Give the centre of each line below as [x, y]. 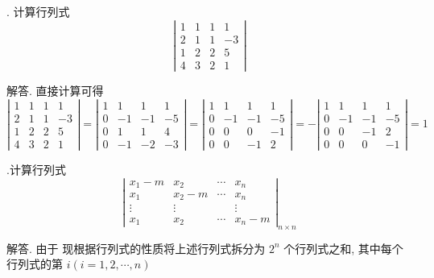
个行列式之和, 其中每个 [343, 248]
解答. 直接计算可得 [55, 90]
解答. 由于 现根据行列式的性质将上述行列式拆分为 [136, 248]
